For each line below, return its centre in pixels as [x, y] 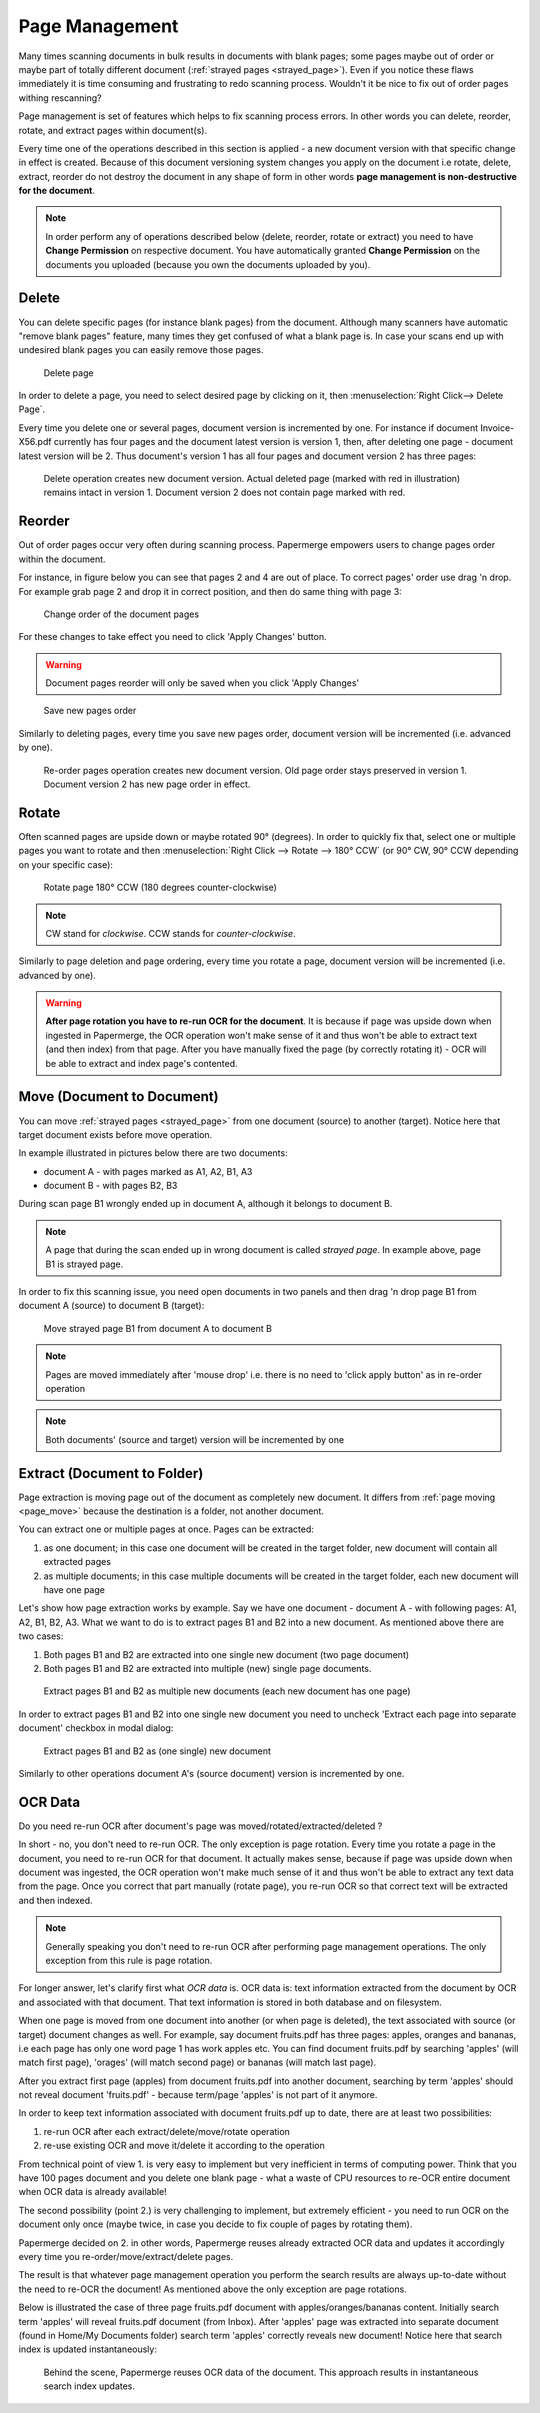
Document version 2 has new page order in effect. [147, 784]
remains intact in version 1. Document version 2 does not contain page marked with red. [224, 492]
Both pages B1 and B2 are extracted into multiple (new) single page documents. [207, 1668]
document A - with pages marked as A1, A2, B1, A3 [148, 1171]
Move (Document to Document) [118, 1096]
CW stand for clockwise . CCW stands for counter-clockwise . [170, 933]
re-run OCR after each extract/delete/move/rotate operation [166, 2131]
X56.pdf [35, 442]
